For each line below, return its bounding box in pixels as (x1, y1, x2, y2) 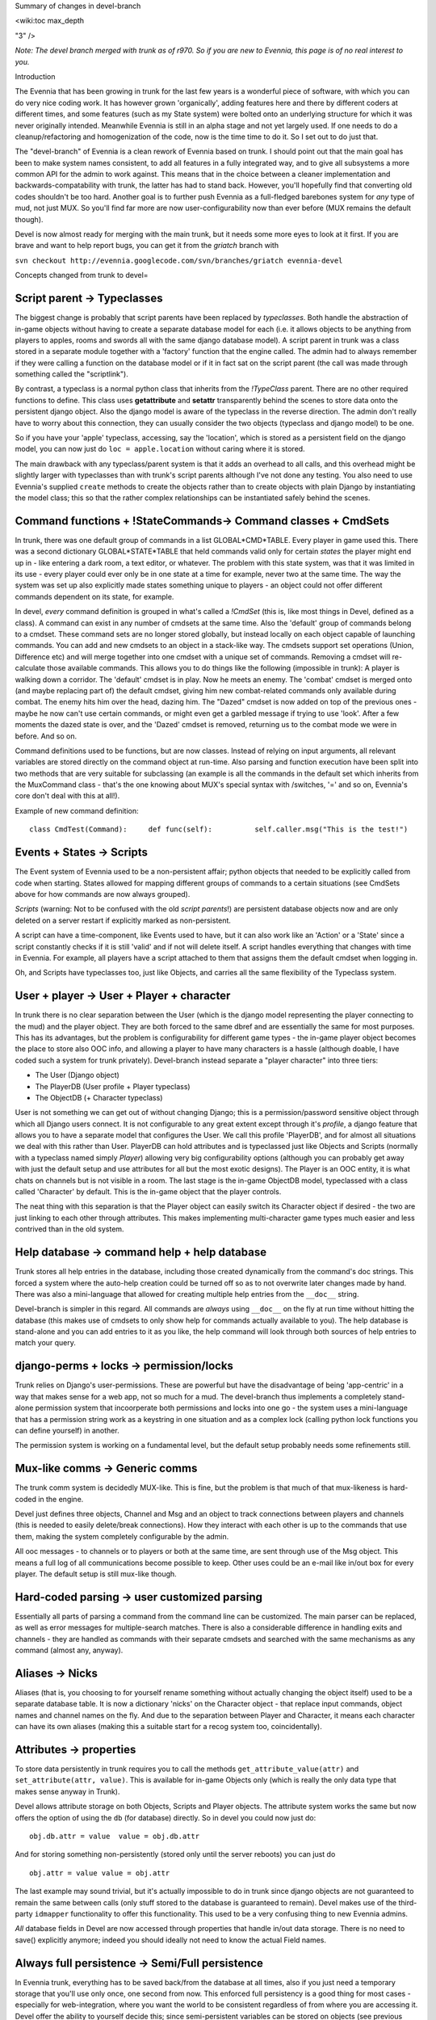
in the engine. (37, 1494, 84, 1504)
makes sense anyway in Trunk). (15, 1786, 120, 1796)
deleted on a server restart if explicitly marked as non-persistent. (15, 915, 232, 925)
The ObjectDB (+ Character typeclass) (35, 1092, 163, 1102)
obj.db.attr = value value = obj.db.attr (29, 1831, 200, 1841)
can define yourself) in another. (15, 1425, 120, 1435)
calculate (15, 663, 46, 673)
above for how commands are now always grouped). (15, 889, 191, 898)
